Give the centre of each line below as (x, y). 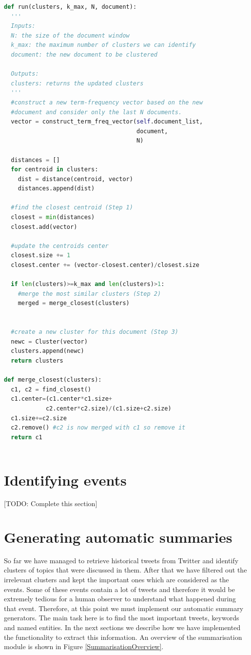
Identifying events (65, 480)
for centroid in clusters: (55, 170)
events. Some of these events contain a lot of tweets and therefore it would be (119, 589)
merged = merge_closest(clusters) (74, 303)
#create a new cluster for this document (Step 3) (95, 332)
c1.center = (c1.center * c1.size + (61, 399)
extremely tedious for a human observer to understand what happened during (120, 599)
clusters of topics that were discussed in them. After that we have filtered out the (125, 570)
